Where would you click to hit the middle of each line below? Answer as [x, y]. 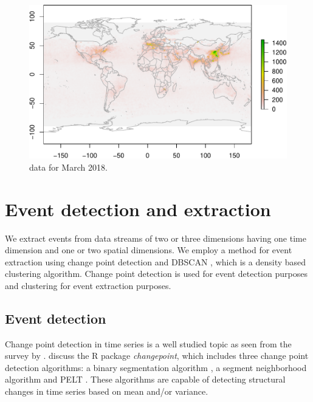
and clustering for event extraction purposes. [88, 285]
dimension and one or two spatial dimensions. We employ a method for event [149, 250]
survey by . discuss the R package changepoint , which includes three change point [157, 356]
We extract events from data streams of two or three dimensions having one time [156, 238]
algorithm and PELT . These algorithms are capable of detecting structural [145, 379]
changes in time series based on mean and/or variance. [107, 391]
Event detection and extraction [138, 209]
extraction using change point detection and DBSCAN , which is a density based [156, 261]
